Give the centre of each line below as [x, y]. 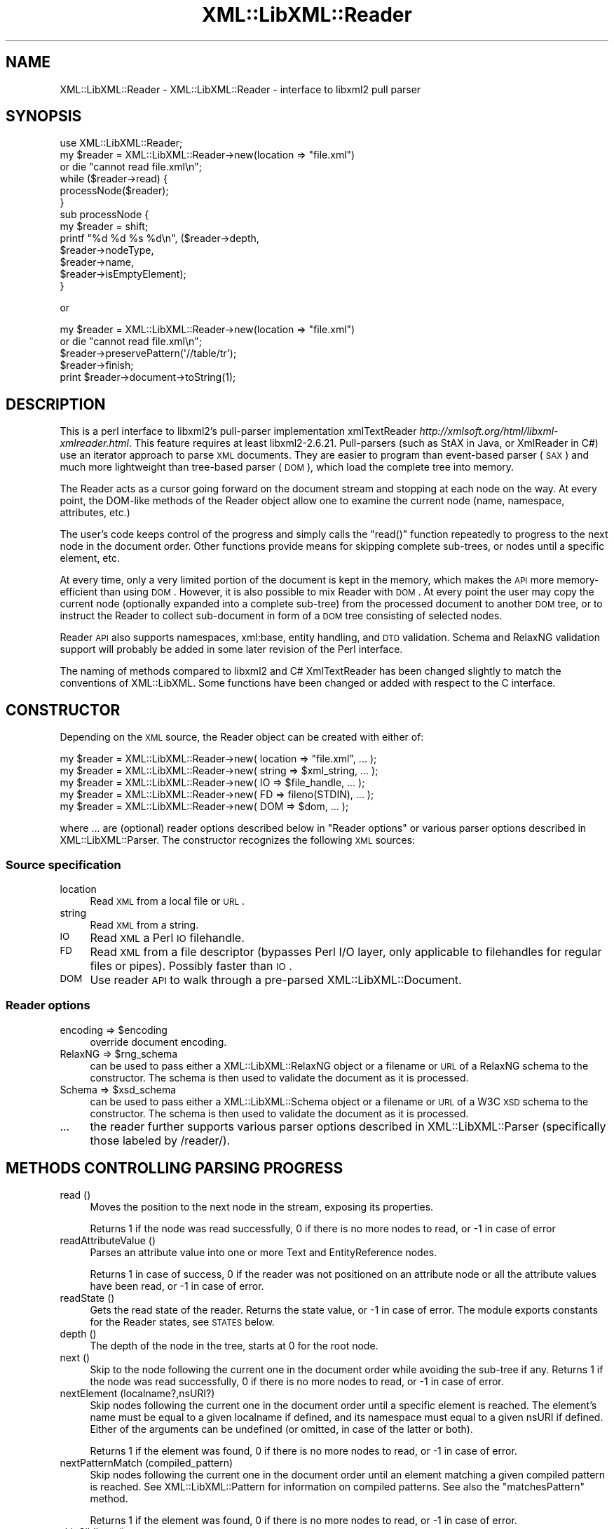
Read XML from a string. [144, 924]
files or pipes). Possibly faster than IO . [191, 965]
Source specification [63, 864]
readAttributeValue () [108, 1241]
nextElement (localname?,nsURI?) [137, 1394]
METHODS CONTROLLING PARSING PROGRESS [175, 1168]
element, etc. [90, 558]
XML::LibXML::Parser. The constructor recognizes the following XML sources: [238, 840]
